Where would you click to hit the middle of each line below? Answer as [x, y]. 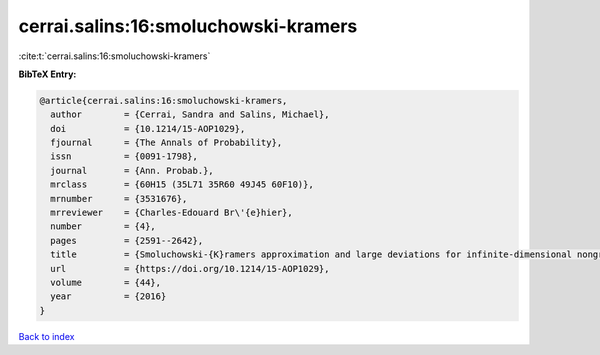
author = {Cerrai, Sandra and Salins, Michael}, [190, 114]
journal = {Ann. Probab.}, [132, 170]
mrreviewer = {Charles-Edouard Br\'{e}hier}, [172, 213]
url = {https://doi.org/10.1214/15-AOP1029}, [190, 268]
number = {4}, [103, 226]
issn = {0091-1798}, [124, 156]
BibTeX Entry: [47, 74]
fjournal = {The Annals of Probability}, [166, 143]
